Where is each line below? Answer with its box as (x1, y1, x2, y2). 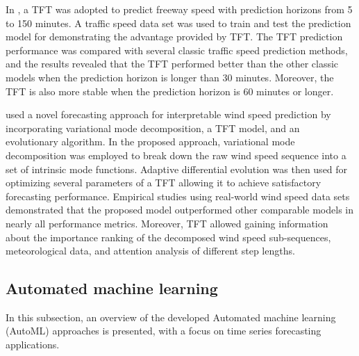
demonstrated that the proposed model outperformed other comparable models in (6, 202, 353, 217)
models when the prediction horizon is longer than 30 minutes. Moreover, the (6, 70, 334, 84)
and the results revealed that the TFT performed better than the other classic (6, 56, 339, 71)
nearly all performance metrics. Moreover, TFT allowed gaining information (6, 216, 328, 230)
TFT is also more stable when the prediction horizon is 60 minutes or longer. (6, 83, 334, 98)
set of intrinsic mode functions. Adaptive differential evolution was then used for (6, 161, 348, 176)
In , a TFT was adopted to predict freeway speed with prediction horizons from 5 (6, 2, 353, 16)
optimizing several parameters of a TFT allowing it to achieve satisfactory (6, 175, 322, 190)
